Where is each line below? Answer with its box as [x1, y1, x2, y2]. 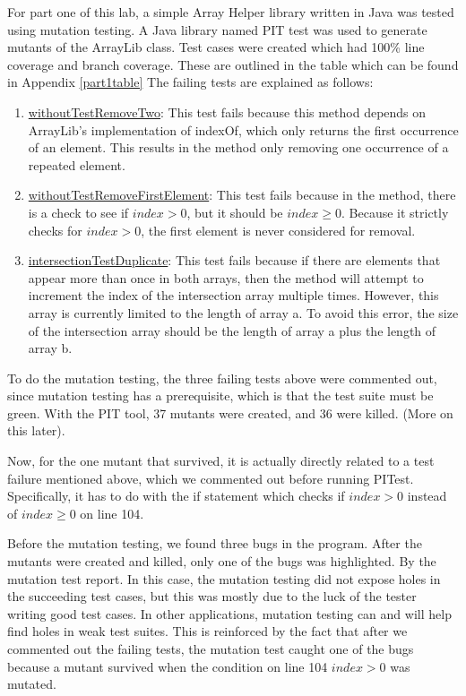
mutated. [7, 675, 56, 693]
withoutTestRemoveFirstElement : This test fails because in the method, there [28, 185, 456, 204]
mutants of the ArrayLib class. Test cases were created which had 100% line [7, 38, 425, 56]
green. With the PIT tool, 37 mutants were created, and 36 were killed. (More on [7, 403, 453, 422]
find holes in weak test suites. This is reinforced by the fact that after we [7, 622, 408, 640]
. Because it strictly [341, 202, 449, 221]
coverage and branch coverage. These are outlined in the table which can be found [7, 55, 459, 73]
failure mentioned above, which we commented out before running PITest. [7, 468, 414, 487]
